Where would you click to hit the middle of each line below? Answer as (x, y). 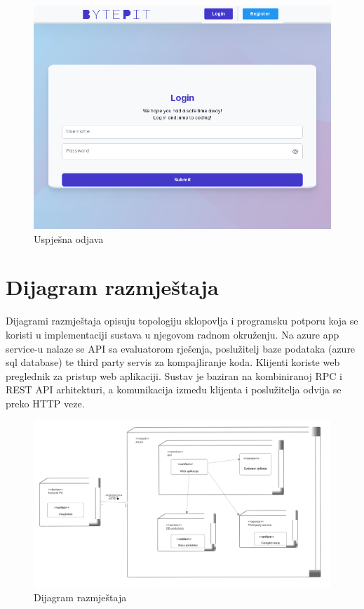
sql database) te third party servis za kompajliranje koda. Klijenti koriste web (173, 362)
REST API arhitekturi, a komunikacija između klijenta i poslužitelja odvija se (174, 389)
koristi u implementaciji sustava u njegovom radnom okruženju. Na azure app (173, 334)
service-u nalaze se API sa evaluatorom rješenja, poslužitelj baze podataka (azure (181, 348)
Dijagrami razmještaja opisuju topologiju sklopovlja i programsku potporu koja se (182, 321)
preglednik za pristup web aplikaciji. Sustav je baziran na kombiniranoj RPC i (174, 375)
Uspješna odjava (69, 238)
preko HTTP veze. (45, 403)
